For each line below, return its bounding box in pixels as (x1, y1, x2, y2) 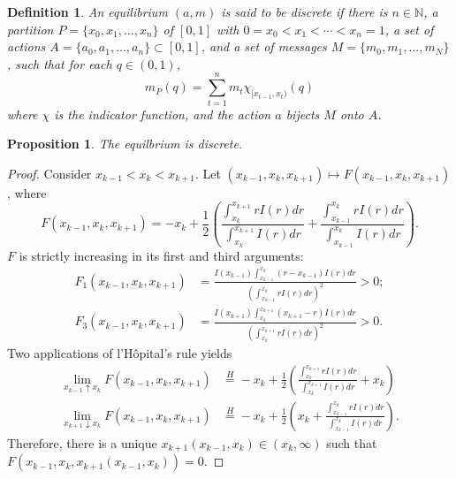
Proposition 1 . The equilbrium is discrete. (7, 134, 243, 153)
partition (7, 19, 54, 38)
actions (7, 37, 46, 56)
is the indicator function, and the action (54, 104, 271, 123)
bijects (285, 104, 320, 123)
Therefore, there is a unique (7, 433, 157, 452)
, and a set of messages (201, 37, 327, 56)
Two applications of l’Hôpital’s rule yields (7, 344, 232, 362)
